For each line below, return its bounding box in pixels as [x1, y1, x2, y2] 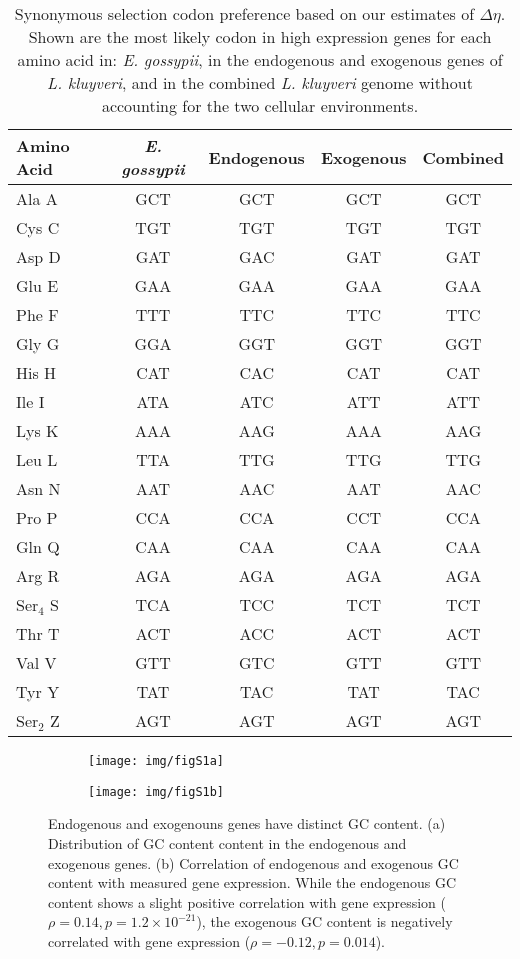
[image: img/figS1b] [88, 784, 225, 799]
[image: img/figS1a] [88, 754, 225, 768]
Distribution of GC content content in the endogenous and [48, 832, 407, 853]
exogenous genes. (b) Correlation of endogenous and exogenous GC [48, 852, 459, 873]
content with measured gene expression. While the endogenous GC [48, 872, 457, 893]
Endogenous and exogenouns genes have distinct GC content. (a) [48, 813, 446, 834]
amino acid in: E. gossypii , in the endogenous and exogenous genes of [17, 48, 503, 71]
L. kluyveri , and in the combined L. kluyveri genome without [47, 71, 473, 94]
